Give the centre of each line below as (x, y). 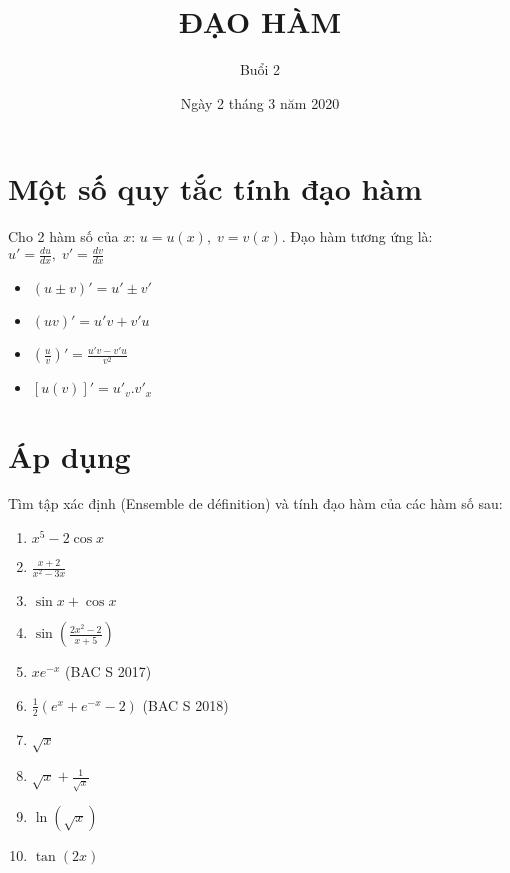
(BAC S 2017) (108, 671)
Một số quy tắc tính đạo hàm (215, 188)
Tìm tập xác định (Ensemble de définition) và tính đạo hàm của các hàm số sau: (255, 503)
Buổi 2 (260, 69)
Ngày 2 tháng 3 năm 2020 (260, 102)
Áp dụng (69, 455)
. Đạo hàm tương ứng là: (357, 236)
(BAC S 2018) (185, 704)
